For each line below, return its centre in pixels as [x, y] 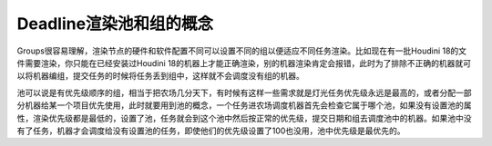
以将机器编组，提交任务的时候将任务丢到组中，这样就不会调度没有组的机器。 [160, 76]
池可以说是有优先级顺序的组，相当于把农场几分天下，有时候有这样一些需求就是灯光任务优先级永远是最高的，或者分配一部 [244, 92]
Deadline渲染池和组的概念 [115, 24]
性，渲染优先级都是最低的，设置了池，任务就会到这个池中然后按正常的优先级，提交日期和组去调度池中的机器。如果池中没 [244, 118]
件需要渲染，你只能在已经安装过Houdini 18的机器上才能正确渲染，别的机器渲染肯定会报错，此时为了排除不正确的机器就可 [244, 63]
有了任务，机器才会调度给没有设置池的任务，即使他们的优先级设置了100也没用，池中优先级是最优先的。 [211, 131]
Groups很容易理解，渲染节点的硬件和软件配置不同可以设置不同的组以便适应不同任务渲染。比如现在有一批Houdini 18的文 [242, 51]
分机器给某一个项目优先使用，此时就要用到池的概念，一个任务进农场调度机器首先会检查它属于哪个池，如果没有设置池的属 [244, 105]
